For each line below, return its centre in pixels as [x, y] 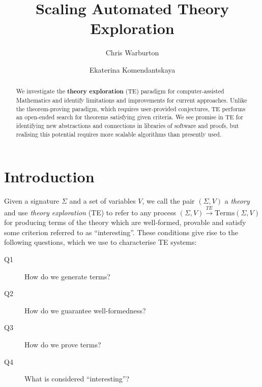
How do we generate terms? [67, 276]
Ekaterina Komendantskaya [132, 69]
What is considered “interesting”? [77, 379]
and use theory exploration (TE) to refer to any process [90, 212]
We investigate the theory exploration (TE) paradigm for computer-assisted [120, 91]
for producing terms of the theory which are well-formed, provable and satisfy [125, 222]
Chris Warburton [132, 53]
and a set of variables [103, 201]
